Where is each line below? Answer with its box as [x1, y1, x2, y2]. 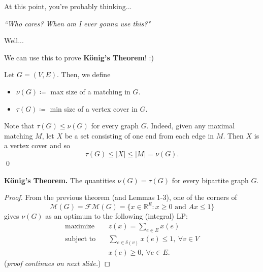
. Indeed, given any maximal [146, 120, 235, 131]
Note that [4, 120, 35, 131]
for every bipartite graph [172, 175, 249, 185]
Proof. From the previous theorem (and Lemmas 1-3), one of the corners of [4, 192, 237, 202]
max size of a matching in [50, 86, 130, 96]
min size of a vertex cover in [50, 103, 138, 114]
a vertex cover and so [4, 140, 71, 151]
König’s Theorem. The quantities [4, 175, 115, 185]
